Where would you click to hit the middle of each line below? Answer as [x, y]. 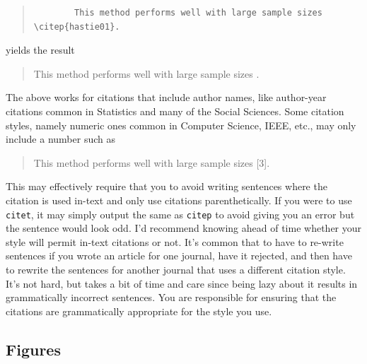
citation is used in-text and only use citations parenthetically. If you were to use [179, 200]
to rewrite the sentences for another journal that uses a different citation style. [176, 269]
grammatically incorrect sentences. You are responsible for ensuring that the [171, 297]
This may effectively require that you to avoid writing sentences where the [167, 186]
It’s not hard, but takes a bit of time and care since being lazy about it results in [182, 283]
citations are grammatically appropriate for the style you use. [139, 311]
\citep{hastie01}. [77, 27]
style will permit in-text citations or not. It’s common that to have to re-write [175, 241]
